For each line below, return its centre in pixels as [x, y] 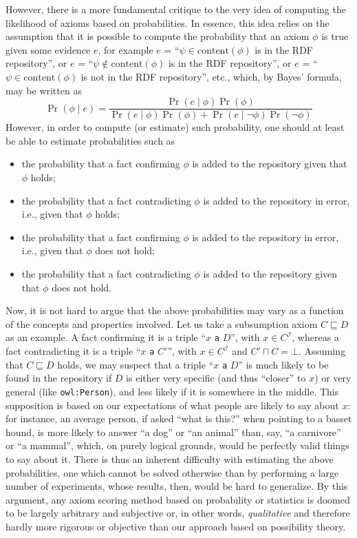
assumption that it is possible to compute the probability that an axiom [158, 36]
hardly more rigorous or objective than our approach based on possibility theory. [176, 526]
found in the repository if [59, 378]
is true [335, 36]
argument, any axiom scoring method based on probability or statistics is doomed [178, 499]
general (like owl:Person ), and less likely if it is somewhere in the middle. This [172, 391]
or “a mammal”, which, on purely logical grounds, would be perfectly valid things [177, 445]
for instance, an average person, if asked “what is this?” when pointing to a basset [179, 418]
